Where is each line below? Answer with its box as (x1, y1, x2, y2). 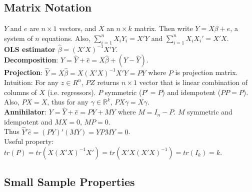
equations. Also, (41, 32, 90, 43)
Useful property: (4, 136, 54, 146)
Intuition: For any (4, 77, 59, 87)
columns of (4, 86, 37, 97)
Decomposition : (4, 54, 58, 65)
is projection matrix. (175, 67, 238, 77)
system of (4, 32, 33, 43)
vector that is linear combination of (139, 77, 247, 87)
